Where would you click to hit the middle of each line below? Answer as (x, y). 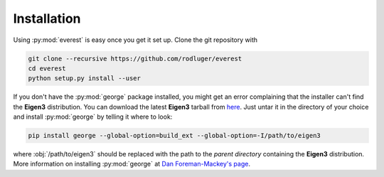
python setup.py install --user (85, 79)
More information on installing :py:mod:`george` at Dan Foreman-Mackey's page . (132, 164)
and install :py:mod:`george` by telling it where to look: (93, 117)
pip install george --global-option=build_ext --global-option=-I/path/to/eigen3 (175, 136)
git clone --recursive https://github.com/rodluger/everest (135, 58)
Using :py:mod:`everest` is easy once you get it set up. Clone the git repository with (135, 40)
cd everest (47, 68)
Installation (47, 18)
